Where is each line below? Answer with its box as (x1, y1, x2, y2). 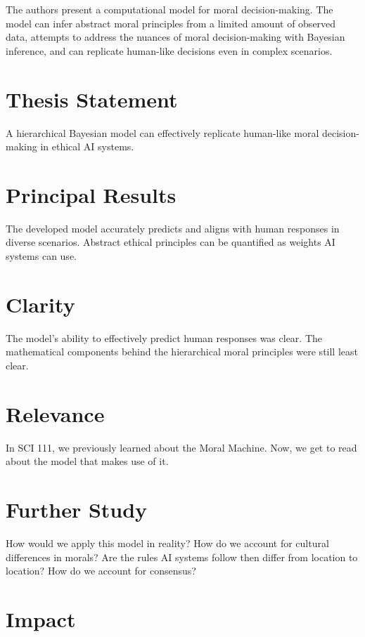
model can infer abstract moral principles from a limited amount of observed (6, 15, 336, 30)
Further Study (6, 495, 148, 523)
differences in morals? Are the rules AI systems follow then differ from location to (6, 549, 358, 564)
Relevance (6, 399, 105, 428)
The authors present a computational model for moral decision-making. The (6, 2, 333, 16)
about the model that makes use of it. (6, 454, 169, 468)
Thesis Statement (6, 84, 178, 113)
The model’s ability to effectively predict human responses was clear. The (6, 330, 323, 345)
